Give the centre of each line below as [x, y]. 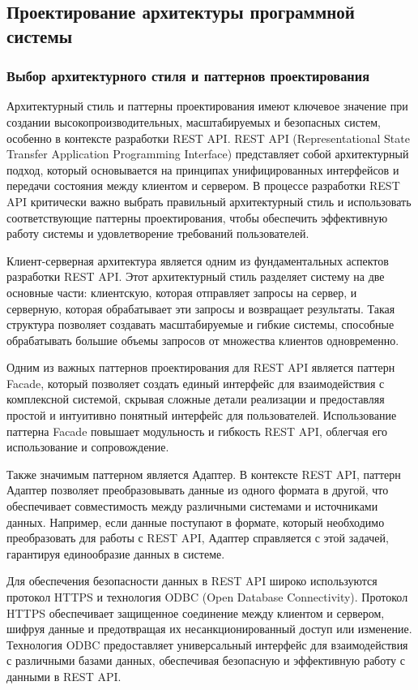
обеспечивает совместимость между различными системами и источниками [192, 506]
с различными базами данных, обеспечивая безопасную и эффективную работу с [206, 660]
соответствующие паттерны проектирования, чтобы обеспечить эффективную [197, 217]
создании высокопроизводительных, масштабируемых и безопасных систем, [194, 121]
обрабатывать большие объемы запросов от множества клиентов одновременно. [203, 340]
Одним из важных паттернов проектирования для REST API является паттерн [201, 367]
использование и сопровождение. [88, 447]
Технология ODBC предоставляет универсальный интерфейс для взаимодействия [207, 644]
